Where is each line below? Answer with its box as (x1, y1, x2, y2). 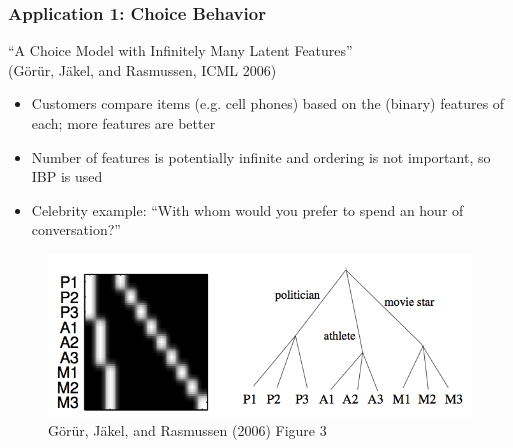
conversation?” (31, 219, 121, 240)
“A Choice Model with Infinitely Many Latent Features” (8, 40, 353, 61)
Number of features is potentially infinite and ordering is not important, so (31, 146, 491, 167)
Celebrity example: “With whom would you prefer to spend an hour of (31, 199, 464, 220)
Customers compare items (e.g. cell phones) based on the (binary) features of (31, 93, 505, 114)
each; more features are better (31, 113, 216, 133)
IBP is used (31, 166, 103, 187)
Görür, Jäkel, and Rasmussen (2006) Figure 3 (48, 420, 327, 441)
